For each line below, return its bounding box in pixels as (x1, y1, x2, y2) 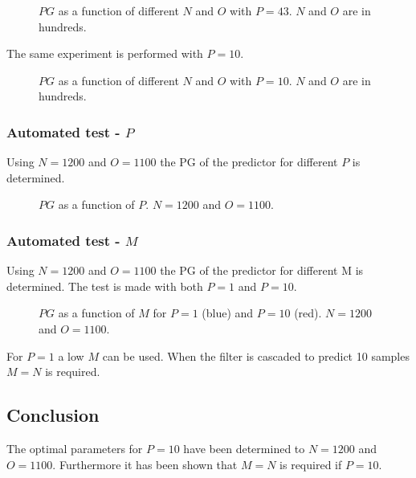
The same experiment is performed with (6, 45, 203, 62)
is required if (279, 456, 342, 472)
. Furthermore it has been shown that (52, 456, 238, 472)
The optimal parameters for (6, 439, 143, 456)
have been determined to (183, 439, 305, 456)
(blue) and (202, 304, 254, 321)
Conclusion (6, 402, 100, 427)
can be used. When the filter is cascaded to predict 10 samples (102, 347, 410, 364)
